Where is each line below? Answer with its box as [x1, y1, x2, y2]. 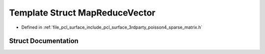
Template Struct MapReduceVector [9, 7, 156, 18]
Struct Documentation [9, 37, 79, 45]
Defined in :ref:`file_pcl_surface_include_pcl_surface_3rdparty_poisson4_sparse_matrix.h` [21, 24, 203, 30]
